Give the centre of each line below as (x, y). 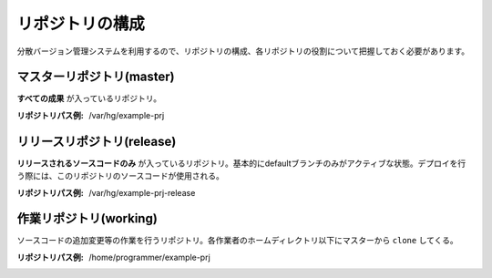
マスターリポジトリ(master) (96, 77)
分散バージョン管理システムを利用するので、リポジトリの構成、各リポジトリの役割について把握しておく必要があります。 (243, 51)
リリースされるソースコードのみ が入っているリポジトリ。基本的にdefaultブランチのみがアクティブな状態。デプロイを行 (241, 163)
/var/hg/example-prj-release (142, 192)
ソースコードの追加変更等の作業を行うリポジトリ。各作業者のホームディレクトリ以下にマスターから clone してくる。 (238, 241)
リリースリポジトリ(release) (97, 141)
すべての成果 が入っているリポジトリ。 (89, 98)
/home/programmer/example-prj (150, 257)
